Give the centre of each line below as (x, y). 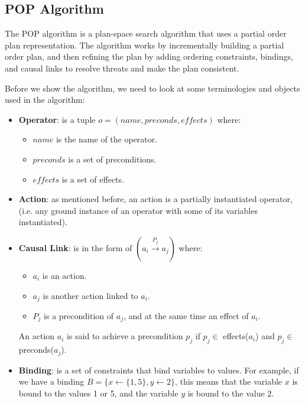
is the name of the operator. (107, 139)
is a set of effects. (93, 179)
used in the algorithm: (45, 100)
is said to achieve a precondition (125, 336)
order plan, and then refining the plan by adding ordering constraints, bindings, (149, 56)
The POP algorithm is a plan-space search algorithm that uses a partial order (146, 33)
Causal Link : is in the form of (75, 247)
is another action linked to (90, 295)
